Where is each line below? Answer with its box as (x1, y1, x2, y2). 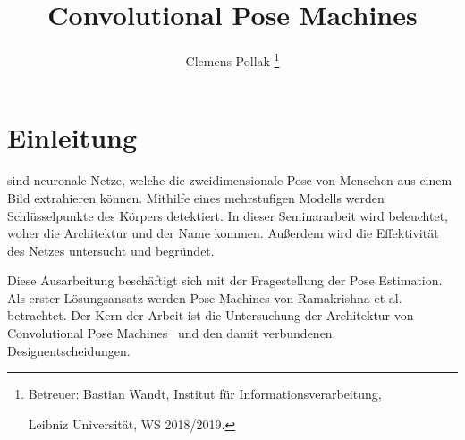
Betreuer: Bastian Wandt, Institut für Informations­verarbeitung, (28, 385, 382, 403)
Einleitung (7, 119, 138, 156)
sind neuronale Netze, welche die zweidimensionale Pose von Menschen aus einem (7, 171, 452, 190)
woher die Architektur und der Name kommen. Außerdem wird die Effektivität (7, 224, 439, 242)
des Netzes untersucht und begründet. (7, 241, 215, 259)
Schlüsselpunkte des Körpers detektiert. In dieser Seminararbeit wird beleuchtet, (7, 206, 449, 224)
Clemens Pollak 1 (185, 49, 280, 70)
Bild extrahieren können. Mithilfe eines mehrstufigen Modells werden (7, 188, 385, 207)
